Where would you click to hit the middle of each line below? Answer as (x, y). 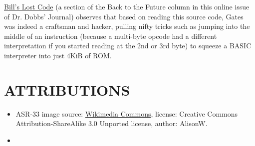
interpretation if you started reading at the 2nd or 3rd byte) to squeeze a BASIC (128, 46)
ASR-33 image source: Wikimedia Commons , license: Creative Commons (127, 113)
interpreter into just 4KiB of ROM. (58, 55)
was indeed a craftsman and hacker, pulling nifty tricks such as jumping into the (127, 26)
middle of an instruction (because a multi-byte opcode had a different (111, 36)
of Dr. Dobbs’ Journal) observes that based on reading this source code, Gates (124, 16)
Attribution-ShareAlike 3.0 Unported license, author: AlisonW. (112, 123)
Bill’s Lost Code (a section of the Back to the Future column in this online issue (127, 6)
